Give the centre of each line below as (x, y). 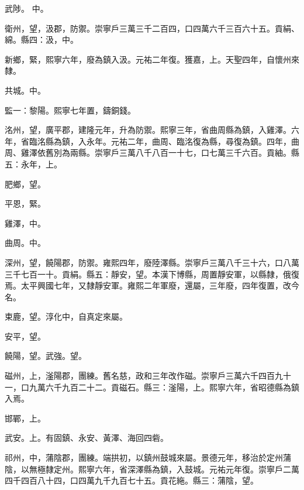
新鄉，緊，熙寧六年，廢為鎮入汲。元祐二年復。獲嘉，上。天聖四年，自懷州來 (152, 59)
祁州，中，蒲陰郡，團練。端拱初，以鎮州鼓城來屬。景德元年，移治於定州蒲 (148, 458)
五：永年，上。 (33, 164)
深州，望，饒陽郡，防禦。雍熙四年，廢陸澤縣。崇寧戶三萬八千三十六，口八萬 (152, 262)
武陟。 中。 (27, 8)
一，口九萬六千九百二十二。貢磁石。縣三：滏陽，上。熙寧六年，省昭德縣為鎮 (152, 387)
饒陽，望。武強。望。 (46, 356)
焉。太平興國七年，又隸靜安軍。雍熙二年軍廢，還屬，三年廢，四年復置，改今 (152, 285)
